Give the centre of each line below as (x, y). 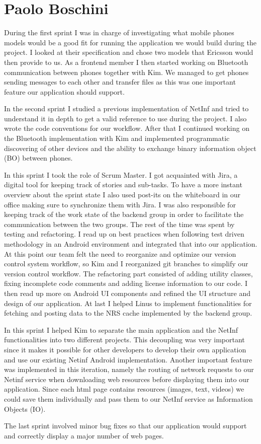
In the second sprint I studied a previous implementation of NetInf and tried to (126, 108)
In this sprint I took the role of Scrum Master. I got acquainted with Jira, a (121, 174)
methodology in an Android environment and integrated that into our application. (131, 244)
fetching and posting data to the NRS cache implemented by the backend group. (128, 313)
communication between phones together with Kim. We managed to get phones (126, 72)
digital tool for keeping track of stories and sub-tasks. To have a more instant (123, 184)
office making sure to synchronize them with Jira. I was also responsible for (120, 204)
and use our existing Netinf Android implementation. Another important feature (128, 359)
